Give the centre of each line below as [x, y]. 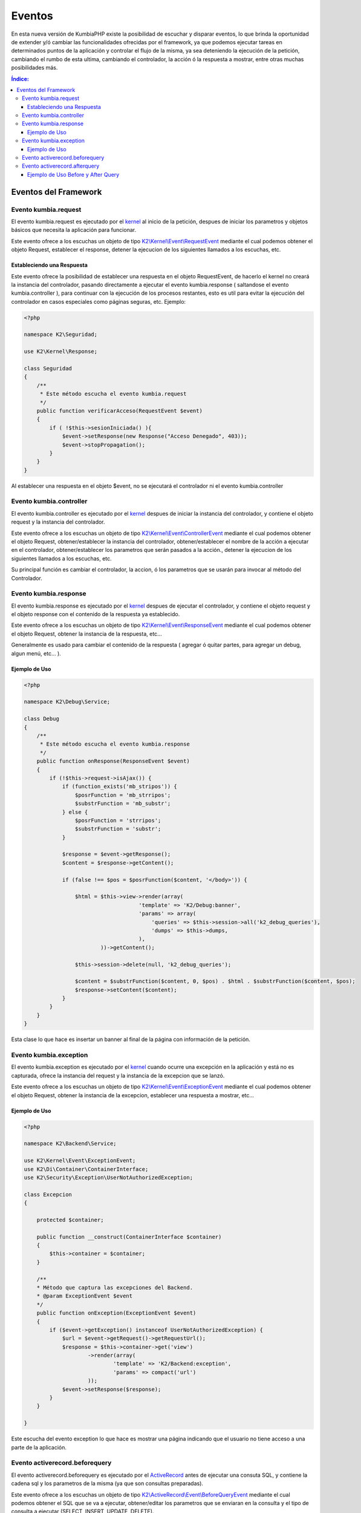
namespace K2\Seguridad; [61, 335]
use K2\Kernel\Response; [61, 352]
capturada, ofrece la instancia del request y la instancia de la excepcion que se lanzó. [118, 1075]
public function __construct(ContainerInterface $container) [129, 1237]
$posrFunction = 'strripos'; [118, 820]
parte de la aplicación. [39, 1447]
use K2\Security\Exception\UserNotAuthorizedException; [109, 1177]
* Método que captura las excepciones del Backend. [115, 1287]
